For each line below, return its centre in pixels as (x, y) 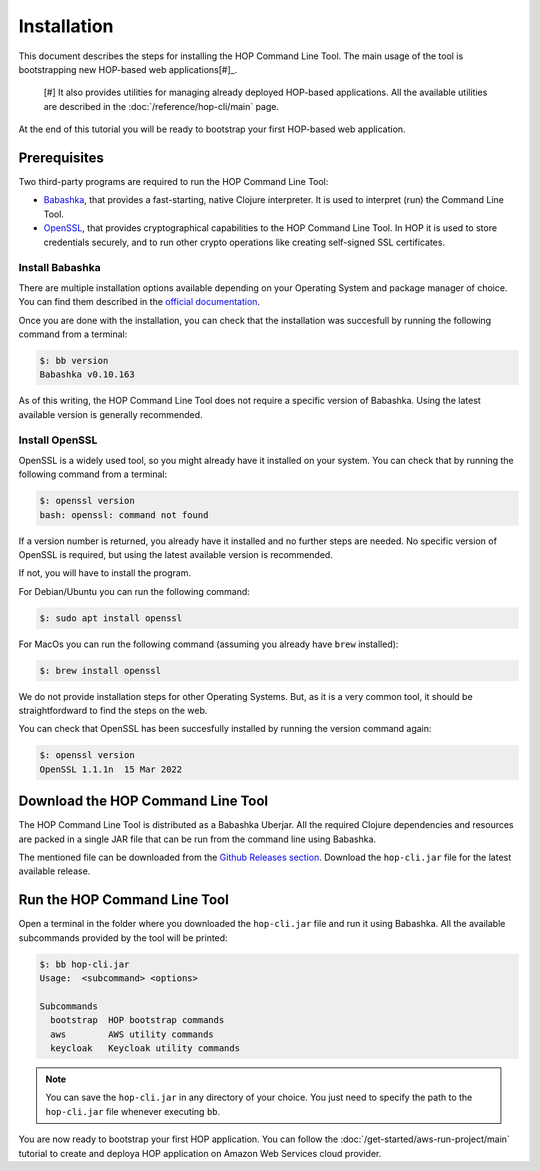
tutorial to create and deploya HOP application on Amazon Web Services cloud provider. (200, 1153)
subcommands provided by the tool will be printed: (123, 937)
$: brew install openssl (100, 670)
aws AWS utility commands (132, 1034)
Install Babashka (59, 268)
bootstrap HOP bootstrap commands (137, 1020)
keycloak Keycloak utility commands (145, 1048)
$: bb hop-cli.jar (84, 964)
